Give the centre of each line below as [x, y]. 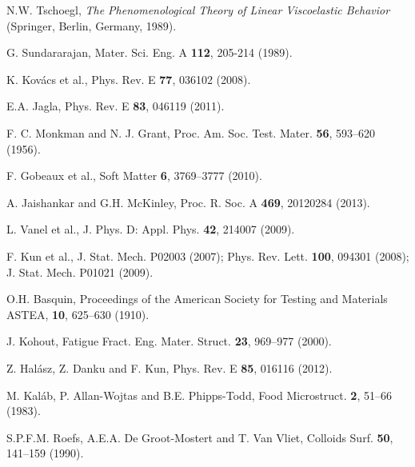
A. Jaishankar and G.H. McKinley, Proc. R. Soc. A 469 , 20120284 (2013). [188, 202]
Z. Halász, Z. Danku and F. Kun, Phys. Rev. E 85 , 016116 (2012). [170, 367]
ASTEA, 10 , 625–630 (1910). [78, 314]
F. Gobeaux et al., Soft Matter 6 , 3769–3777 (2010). [134, 176]
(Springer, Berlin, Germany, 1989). [92, 25]
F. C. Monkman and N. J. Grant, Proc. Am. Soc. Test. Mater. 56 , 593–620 [191, 132]
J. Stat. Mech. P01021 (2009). [80, 271]
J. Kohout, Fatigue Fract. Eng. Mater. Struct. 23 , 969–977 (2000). [169, 341]
